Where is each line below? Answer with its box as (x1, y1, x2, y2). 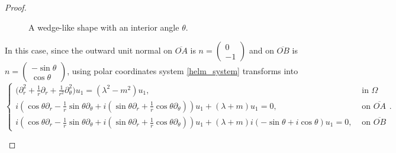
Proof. (5, 1, 27, 13)
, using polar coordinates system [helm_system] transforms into (67, 65, 298, 77)
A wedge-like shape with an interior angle (28, 21, 179, 33)
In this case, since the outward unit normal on (5, 44, 173, 56)
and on (249, 44, 274, 56)
